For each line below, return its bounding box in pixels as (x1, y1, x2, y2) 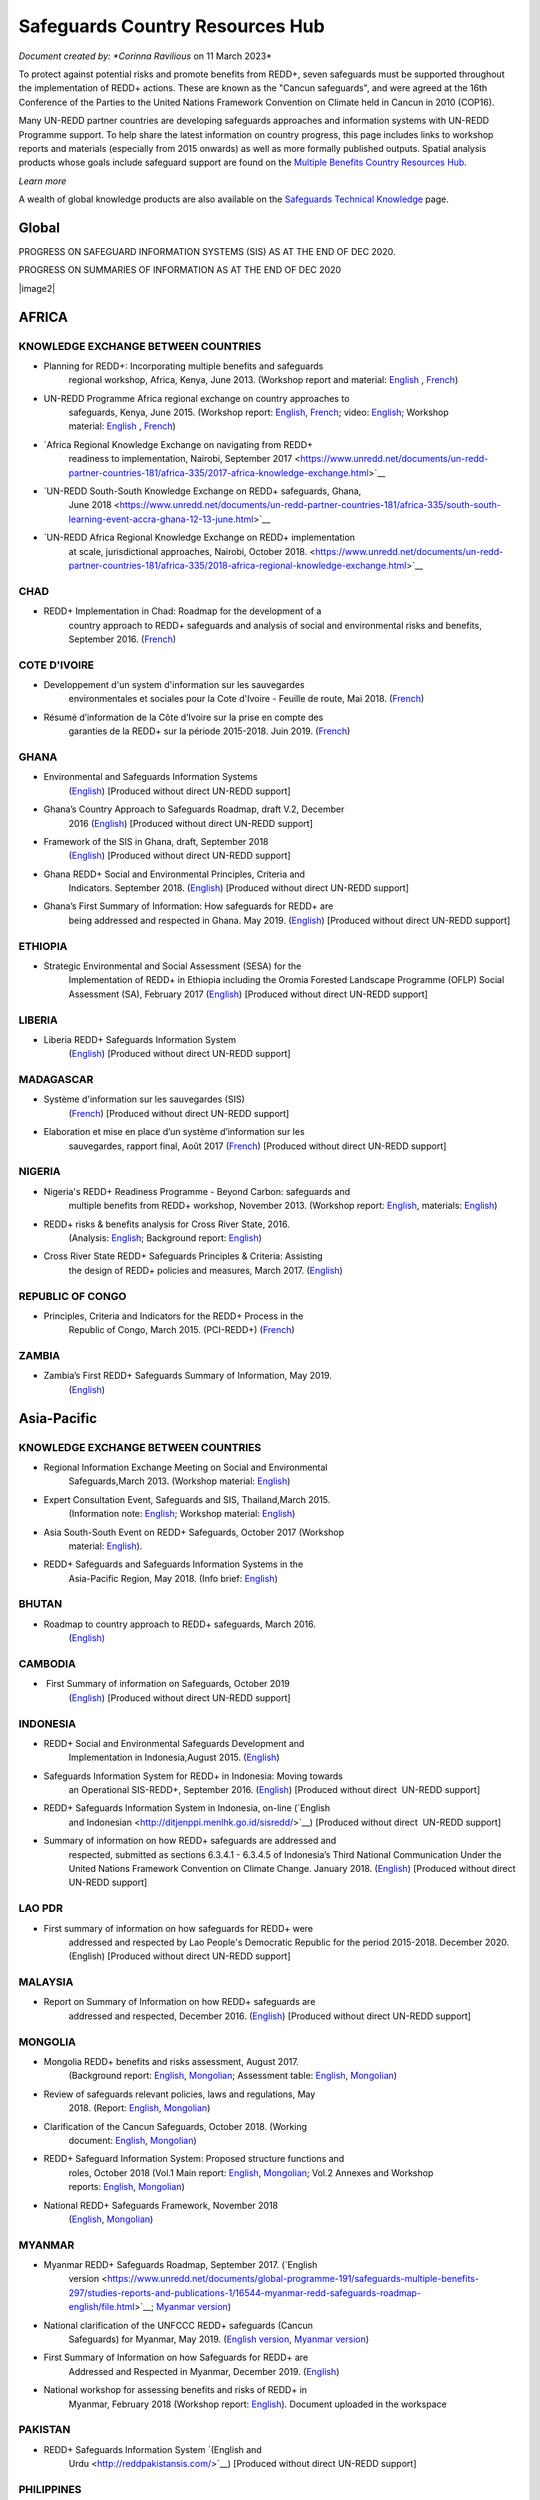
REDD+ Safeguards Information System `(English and (43, 2443, 262, 2455)
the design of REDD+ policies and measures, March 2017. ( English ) (68, 1264, 344, 1276)
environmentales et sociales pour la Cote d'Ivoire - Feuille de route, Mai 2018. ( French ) (68, 693, 425, 705)
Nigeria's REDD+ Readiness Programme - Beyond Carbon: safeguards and (43, 1185, 351, 1197)
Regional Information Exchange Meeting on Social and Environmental (43, 1461, 329, 1473)
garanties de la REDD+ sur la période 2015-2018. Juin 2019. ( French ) (68, 725, 351, 737)
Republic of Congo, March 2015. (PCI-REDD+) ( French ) (68, 1324, 295, 1336)
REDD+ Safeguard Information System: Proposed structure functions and (43, 2153, 345, 2165)
